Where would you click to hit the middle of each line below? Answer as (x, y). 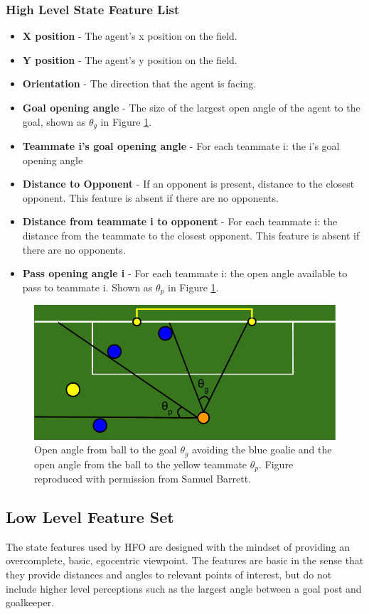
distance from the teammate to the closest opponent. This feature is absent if (191, 236)
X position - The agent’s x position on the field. (130, 36)
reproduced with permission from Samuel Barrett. (143, 479)
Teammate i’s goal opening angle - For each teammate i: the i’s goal (181, 146)
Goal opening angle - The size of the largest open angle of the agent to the (191, 107)
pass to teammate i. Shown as (87, 287)
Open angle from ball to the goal (106, 449)
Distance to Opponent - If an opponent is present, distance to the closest (188, 184)
